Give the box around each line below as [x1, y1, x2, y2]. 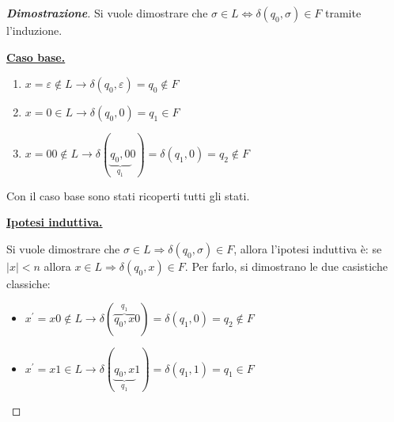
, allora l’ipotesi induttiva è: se [233, 240, 382, 257]
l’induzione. [6, 22, 63, 38]
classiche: [6, 275, 51, 291]
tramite [325, 5, 362, 21]
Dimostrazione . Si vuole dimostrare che [6, 5, 208, 21]
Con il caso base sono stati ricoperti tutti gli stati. [6, 187, 250, 203]
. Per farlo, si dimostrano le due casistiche [184, 257, 388, 274]
